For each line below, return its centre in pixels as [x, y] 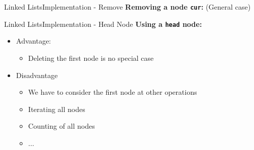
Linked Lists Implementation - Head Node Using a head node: [103, 24]
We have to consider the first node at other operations [113, 92]
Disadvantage [37, 75]
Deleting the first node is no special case [91, 58]
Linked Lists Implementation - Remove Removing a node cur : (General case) [128, 7]
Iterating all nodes [57, 109]
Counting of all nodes [61, 126]
